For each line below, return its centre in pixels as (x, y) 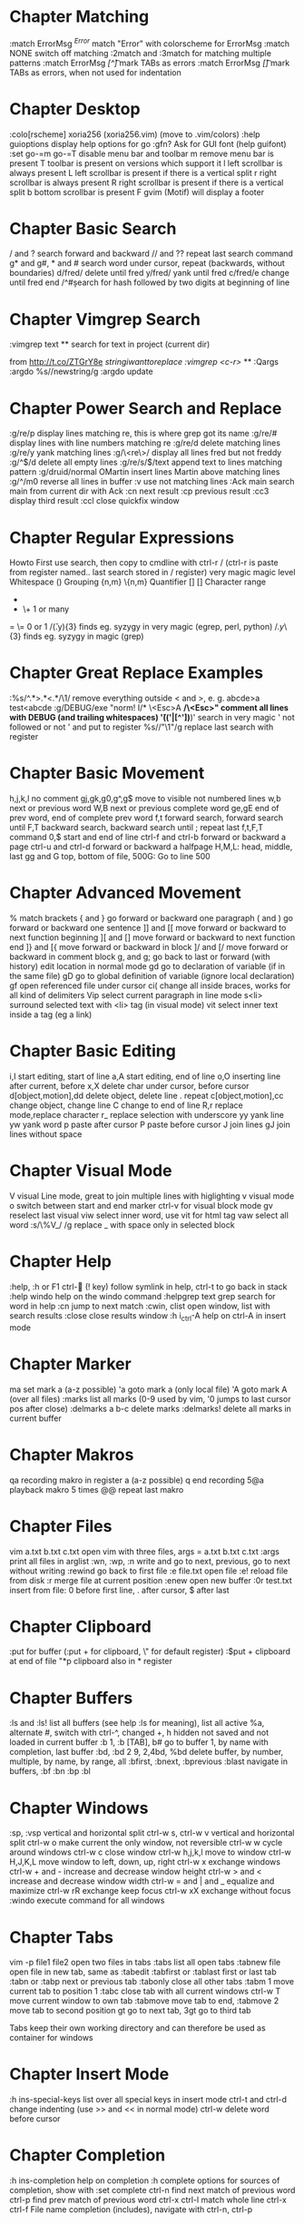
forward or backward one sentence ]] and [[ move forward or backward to (148, 928)
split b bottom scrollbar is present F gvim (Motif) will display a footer (137, 191)
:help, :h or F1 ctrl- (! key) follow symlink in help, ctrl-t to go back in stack (148, 1287)
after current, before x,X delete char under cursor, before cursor (129, 1086)
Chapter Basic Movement (107, 774)
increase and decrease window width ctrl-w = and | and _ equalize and (142, 1881)
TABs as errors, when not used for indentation (95, 72)
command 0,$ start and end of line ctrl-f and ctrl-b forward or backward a (148, 838)
